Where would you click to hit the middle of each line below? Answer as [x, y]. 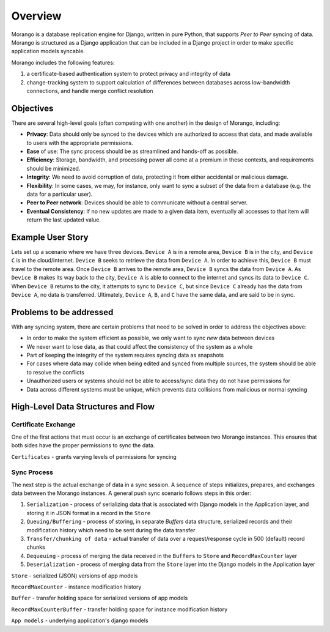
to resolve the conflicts [56, 372]
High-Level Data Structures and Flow [83, 407]
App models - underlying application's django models [80, 620]
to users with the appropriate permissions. [80, 143]
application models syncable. [48, 51]
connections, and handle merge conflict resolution [90, 91]
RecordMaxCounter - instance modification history [76, 587]
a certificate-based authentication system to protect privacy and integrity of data [128, 74]
